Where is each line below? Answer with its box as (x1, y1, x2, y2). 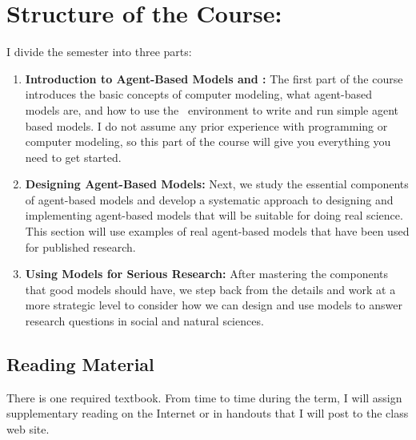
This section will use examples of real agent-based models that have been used (25, 223, 410, 240)
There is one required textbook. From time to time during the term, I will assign (6, 389, 402, 406)
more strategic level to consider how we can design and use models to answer (25, 297, 402, 313)
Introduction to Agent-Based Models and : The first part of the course (25, 70, 403, 87)
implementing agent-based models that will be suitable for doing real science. (25, 207, 403, 224)
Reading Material (6, 352, 154, 377)
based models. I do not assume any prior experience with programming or (25, 117, 388, 134)
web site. (6, 421, 50, 438)
